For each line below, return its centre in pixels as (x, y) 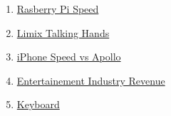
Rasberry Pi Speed (58, 9)
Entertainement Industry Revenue (91, 80)
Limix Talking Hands (63, 32)
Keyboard (38, 104)
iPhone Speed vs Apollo (69, 57)
